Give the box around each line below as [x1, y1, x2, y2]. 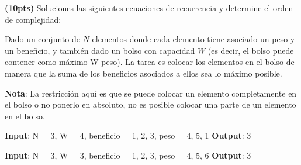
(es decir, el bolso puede [207, 44, 294, 56]
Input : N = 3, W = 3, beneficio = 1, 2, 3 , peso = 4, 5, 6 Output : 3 [5, 149, 251, 161]
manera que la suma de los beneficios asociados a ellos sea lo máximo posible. [5, 67, 282, 79]
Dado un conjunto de [5, 33, 80, 45]
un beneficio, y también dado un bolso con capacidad [5, 44, 195, 56]
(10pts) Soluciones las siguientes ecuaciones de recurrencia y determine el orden [5, 2, 293, 13]
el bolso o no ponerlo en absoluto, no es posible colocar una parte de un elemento [5, 98, 296, 111]
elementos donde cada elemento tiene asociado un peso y [92, 33, 295, 45]
